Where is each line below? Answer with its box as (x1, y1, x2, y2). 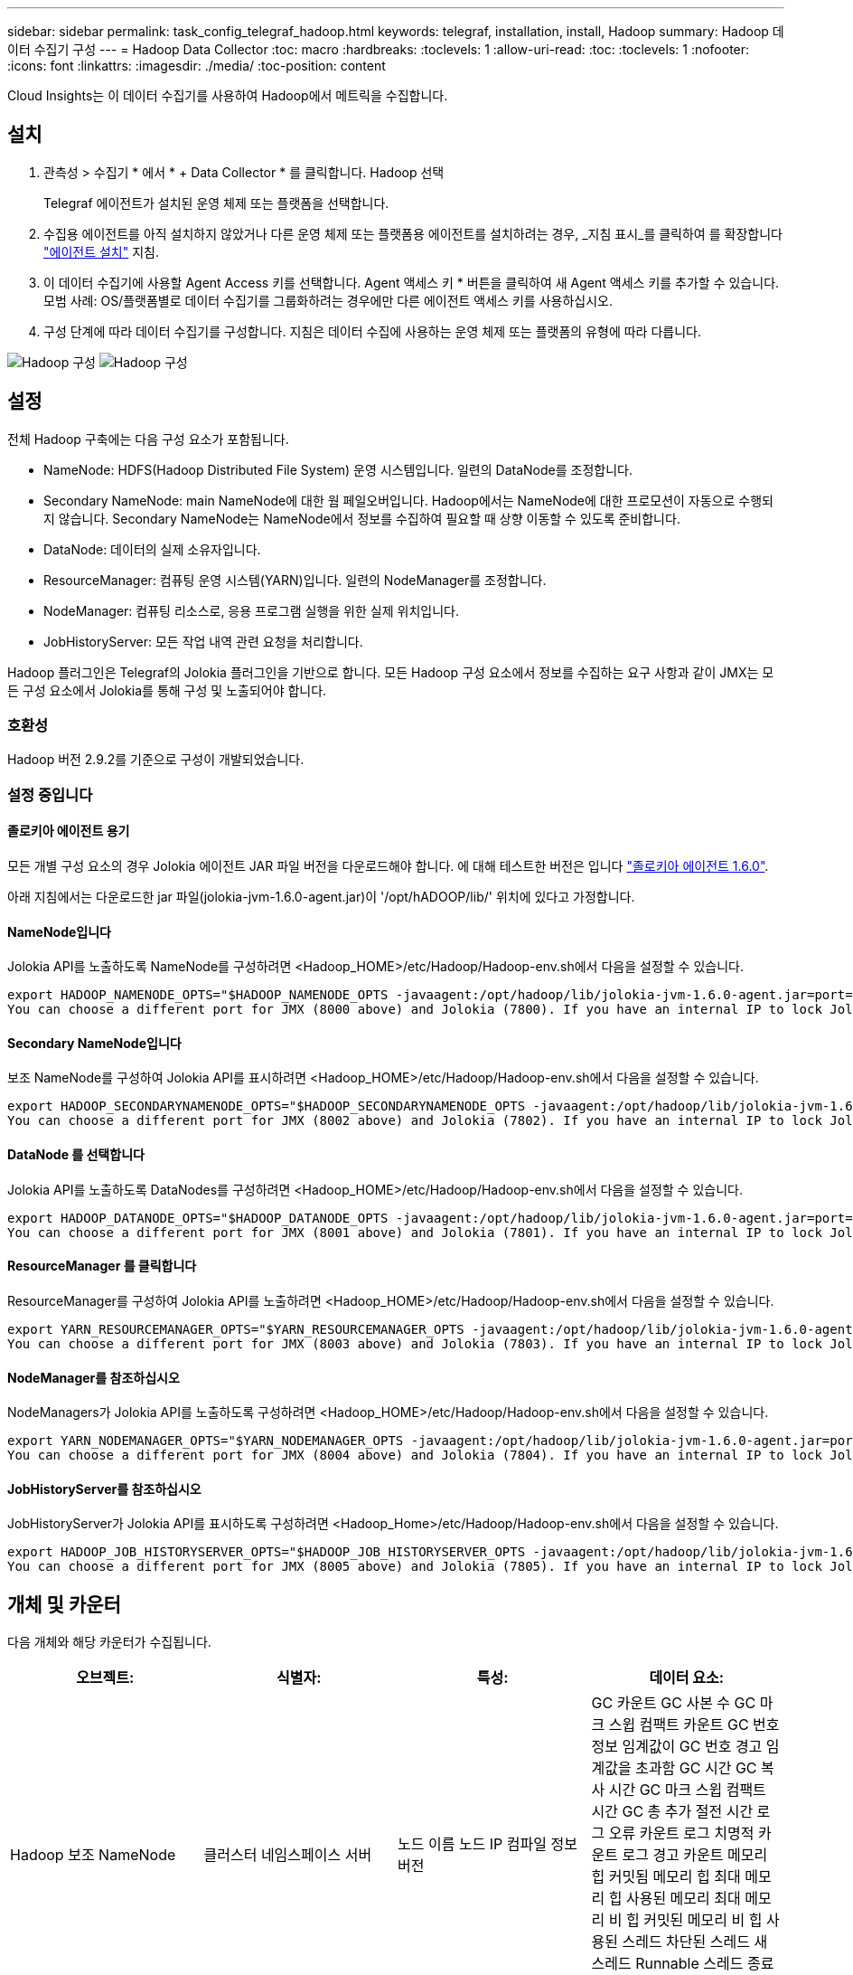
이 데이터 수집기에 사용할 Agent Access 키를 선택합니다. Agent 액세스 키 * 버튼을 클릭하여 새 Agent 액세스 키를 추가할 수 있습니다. (43, 274, 780, 290)
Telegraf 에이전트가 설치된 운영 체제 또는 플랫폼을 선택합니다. (43, 194, 389, 211)
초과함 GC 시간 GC (635, 1759, 757, 1778)
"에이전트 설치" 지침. (43, 243, 159, 260)
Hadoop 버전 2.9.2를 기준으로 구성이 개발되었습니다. (7, 751, 305, 768)
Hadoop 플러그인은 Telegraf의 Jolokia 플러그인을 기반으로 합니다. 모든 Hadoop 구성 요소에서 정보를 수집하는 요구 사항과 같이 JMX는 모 (7, 664, 774, 680)
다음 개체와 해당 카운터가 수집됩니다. (7, 1634, 211, 1650)
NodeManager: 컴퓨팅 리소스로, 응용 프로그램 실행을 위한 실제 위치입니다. (43, 602, 459, 619)
